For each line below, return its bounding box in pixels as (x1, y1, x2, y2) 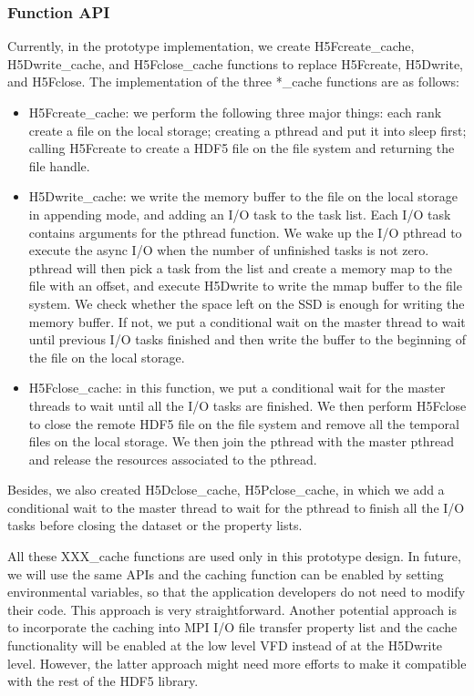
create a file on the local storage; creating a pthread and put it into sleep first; (28, 120, 467, 139)
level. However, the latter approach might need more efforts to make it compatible (7, 653, 467, 672)
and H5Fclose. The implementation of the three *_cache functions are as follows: (7, 72, 459, 91)
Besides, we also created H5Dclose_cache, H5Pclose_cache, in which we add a (7, 480, 445, 499)
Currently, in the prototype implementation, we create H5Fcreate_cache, (7, 36, 415, 56)
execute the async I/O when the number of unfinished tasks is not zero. (28, 241, 429, 260)
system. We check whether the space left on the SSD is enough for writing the (28, 293, 465, 312)
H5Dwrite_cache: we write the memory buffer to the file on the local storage (28, 187, 458, 206)
